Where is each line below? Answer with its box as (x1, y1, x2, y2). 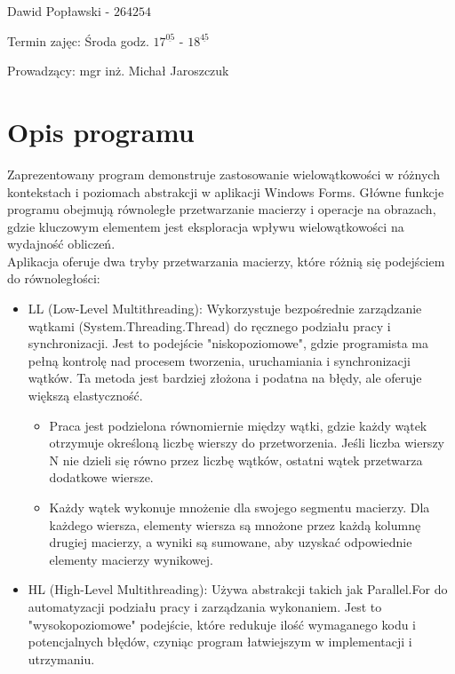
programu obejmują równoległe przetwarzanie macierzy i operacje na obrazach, (7, 200, 436, 218)
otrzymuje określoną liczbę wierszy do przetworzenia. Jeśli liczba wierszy (49, 433, 444, 452)
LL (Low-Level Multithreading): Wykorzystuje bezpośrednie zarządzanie (28, 299, 422, 318)
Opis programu (7, 113, 195, 149)
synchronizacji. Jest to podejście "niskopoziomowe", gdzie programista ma (28, 334, 428, 353)
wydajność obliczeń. (7, 234, 116, 253)
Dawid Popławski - (7, 2, 110, 20)
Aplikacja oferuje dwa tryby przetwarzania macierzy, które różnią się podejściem (7, 251, 445, 270)
